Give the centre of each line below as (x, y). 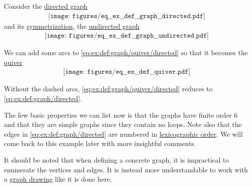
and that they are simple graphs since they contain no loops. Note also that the (123, 124)
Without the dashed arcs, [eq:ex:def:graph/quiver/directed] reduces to (108, 89)
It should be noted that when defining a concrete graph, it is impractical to (116, 160)
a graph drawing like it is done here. (58, 179)
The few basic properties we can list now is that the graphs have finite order (118, 114)
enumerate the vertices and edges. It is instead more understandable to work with (126, 169)
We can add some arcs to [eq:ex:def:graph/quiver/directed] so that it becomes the (126, 52)
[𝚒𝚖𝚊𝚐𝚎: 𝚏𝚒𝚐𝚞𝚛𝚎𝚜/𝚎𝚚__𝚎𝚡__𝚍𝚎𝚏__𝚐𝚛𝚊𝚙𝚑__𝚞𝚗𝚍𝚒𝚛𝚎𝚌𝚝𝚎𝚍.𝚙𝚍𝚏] (127, 36)
